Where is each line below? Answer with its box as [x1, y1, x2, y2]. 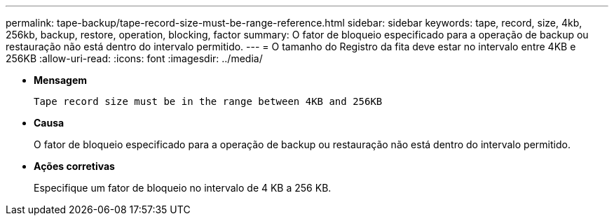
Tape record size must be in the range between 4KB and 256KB [34, 96, 383, 107]
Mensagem [34, 74, 88, 86]
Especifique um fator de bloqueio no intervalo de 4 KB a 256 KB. [34, 182, 332, 194]
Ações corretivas [34, 160, 115, 172]
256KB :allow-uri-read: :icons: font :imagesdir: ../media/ [6, 52, 263, 64]
